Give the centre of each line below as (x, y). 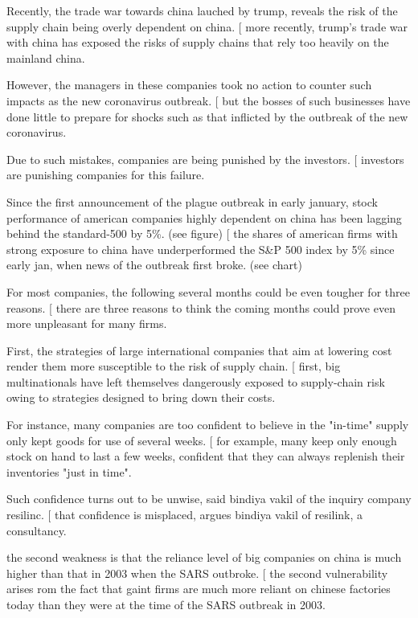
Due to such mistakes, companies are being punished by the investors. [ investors (205, 159)
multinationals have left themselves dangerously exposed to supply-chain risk (196, 381)
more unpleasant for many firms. (87, 323)
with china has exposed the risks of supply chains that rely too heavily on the (198, 42)
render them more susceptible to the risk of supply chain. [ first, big (174, 366)
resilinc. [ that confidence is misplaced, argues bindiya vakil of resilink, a (185, 515)
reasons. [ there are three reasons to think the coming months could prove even (201, 307)
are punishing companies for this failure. (106, 175)
